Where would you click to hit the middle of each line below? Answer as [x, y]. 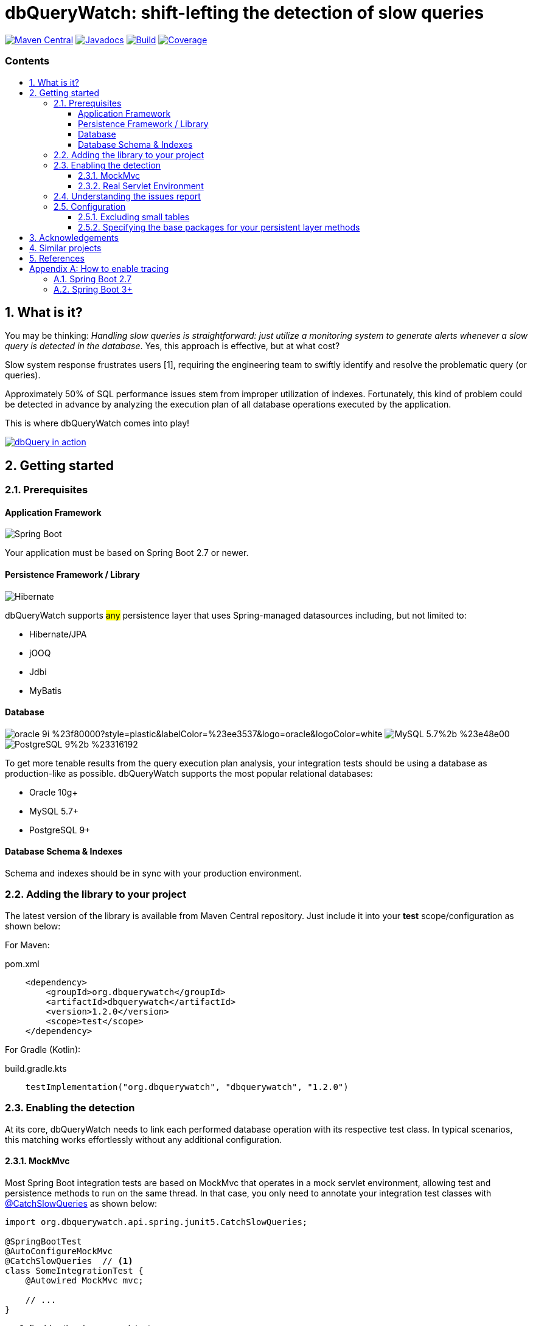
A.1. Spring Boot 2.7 [93, 279]
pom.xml [22, 963]
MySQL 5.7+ [54, 811]
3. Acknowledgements [74, 237]
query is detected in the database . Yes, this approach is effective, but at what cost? [172, 346]
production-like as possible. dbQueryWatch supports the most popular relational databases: [189, 773]
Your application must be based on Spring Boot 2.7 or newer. [127, 553]
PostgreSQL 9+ [60, 830]
